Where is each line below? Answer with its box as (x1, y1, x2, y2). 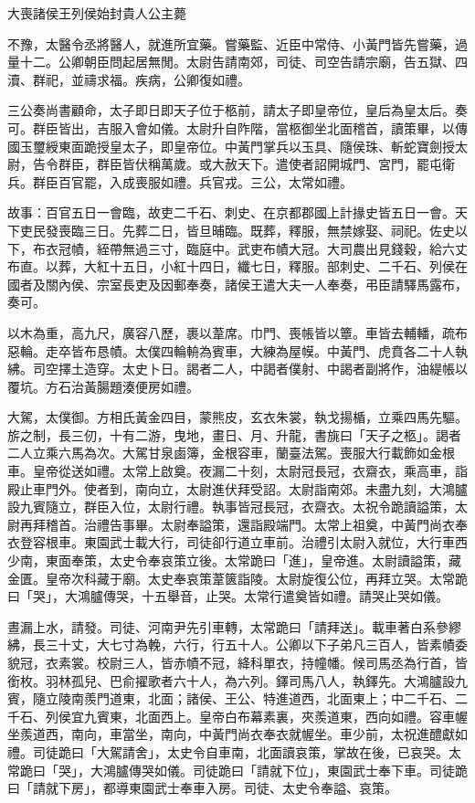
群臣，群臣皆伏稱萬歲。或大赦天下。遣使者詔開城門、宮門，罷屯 (58, 154, 442, 174)
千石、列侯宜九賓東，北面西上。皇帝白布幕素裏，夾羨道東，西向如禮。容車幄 (7, 706, 468, 725)
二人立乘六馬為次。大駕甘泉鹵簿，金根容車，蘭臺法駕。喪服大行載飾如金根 (7, 443, 455, 462)
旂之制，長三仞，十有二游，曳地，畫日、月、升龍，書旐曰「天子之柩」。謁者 (7, 425, 461, 444)
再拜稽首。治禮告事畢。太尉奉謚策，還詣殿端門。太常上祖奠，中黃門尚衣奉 (19, 514, 468, 534)
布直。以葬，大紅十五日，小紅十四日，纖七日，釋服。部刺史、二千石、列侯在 (7, 257, 468, 276)
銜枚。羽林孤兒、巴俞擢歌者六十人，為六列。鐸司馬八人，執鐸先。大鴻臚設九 (7, 671, 468, 690)
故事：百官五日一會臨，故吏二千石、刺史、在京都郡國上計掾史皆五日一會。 (7, 203, 455, 222)
